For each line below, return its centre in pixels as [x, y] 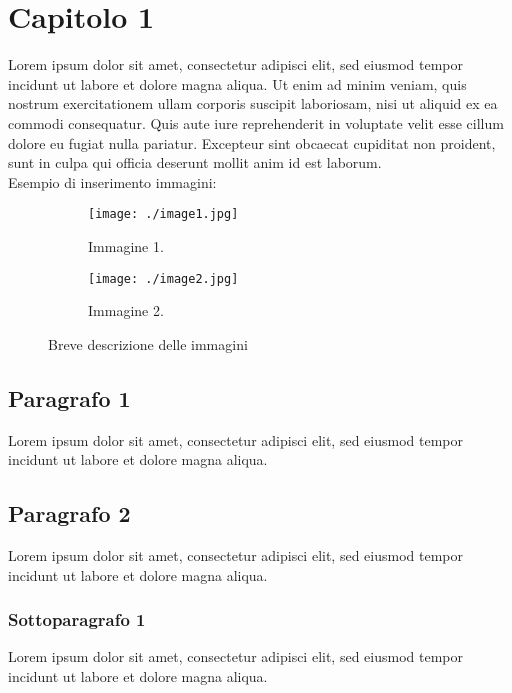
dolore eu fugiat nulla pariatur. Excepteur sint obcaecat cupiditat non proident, [252, 142]
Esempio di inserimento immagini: [112, 181]
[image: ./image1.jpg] [163, 214]
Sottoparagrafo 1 [77, 619]
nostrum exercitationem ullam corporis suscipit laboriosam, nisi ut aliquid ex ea [253, 103]
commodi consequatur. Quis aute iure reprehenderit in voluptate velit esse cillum [256, 122]
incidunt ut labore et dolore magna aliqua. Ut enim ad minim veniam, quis [237, 83]
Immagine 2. [126, 310]
